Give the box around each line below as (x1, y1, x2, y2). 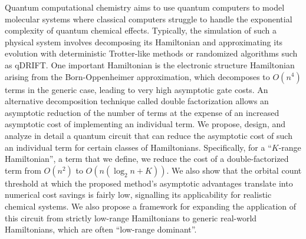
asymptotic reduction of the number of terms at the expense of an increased (5, 106, 279, 118)
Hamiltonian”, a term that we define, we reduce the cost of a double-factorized (5, 152, 289, 165)
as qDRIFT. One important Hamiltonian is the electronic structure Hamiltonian (5, 58, 295, 71)
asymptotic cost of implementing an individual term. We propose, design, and (5, 118, 286, 130)
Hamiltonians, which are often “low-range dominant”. (5, 223, 197, 235)
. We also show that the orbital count (166, 164, 302, 176)
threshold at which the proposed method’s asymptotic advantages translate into (5, 177, 293, 189)
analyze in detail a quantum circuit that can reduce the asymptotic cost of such (5, 129, 292, 141)
